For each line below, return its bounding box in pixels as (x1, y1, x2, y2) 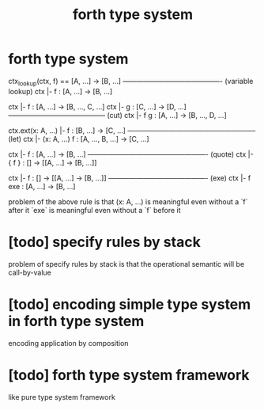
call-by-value (8, 268, 51, 277)
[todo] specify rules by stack (8, 233, 202, 251)
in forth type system (8, 312, 145, 330)
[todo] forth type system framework (8, 366, 251, 384)
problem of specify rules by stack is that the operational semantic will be (8, 259, 245, 268)
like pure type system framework (8, 392, 116, 401)
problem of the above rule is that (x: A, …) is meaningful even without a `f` (8, 196, 248, 207)
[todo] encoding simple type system (8, 295, 251, 313)
